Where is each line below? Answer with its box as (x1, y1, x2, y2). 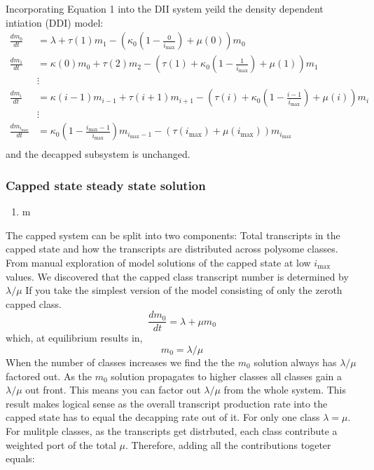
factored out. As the (6, 368, 92, 383)
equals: (6, 451, 35, 466)
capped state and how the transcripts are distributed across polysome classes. (6, 241, 338, 256)
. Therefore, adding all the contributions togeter (125, 437, 331, 452)
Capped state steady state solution (6, 176, 206, 194)
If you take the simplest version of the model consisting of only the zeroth (25, 283, 342, 297)
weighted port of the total (6, 437, 116, 452)
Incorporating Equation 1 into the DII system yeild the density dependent (6, 1, 324, 15)
